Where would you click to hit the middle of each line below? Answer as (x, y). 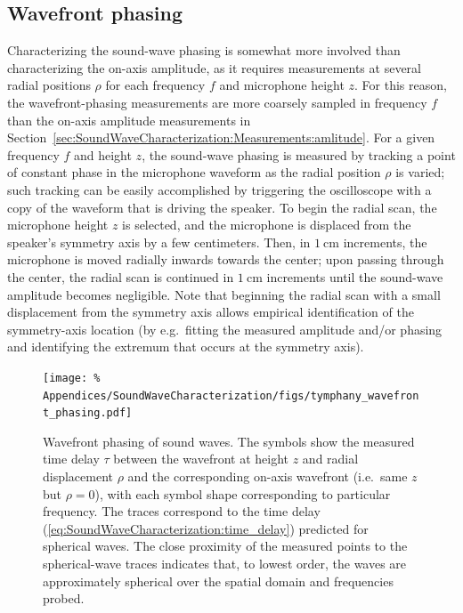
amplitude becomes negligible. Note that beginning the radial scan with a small (224, 294)
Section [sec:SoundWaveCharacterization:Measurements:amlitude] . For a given (221, 137)
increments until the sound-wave (355, 276)
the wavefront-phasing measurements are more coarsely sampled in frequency (217, 102)
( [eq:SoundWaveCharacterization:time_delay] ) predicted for (206, 528)
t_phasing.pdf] (88, 413)
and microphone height (282, 85)
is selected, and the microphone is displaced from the (267, 225)
